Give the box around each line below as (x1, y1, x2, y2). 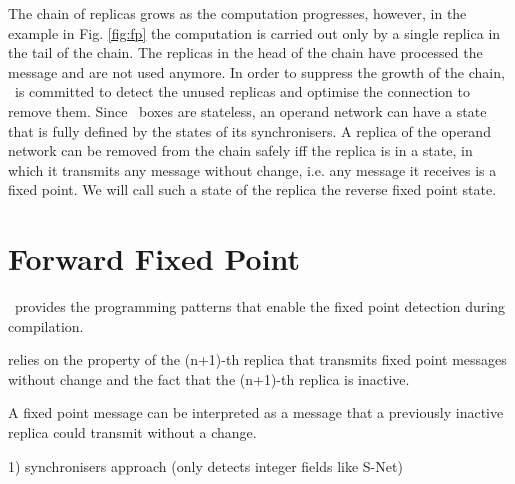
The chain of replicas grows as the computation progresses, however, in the (8, 3, 467, 23)
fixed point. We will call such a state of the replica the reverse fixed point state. (8, 179, 497, 200)
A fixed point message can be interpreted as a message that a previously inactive (8, 402, 504, 423)
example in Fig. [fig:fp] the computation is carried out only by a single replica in (8, 22, 501, 43)
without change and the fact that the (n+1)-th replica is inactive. (8, 368, 410, 389)
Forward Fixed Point (8, 238, 301, 279)
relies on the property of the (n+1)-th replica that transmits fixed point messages (8, 349, 507, 370)
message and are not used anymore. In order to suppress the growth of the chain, (8, 61, 505, 82)
